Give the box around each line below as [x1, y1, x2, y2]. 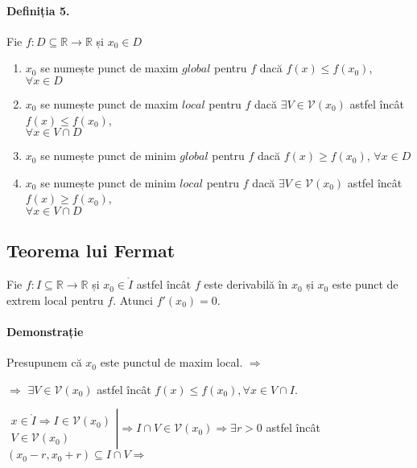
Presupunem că [6, 354, 82, 371]
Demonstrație [6, 322, 84, 339]
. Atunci [113, 291, 153, 308]
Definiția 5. [6, 2, 70, 18]
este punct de [332, 276, 398, 293]
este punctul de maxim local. [100, 354, 243, 371]
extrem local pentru [6, 291, 104, 308]
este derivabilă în [204, 276, 288, 293]
